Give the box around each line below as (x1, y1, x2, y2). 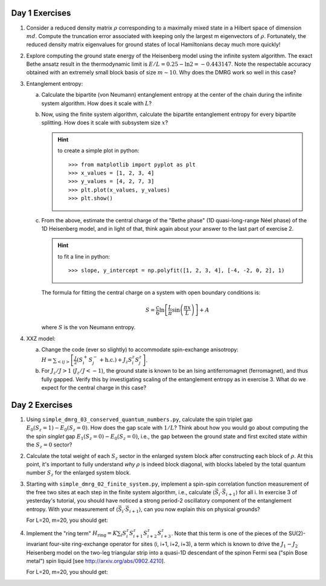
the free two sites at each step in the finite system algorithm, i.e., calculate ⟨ (26, 489, 216, 496)
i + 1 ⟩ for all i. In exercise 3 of (225, 489, 298, 497)
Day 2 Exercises (11, 399, 72, 410)
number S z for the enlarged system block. (26, 469, 131, 478)
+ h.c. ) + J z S (99, 356, 132, 365)
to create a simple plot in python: (57, 147, 139, 154)
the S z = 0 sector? (26, 441, 72, 449)
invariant (26, 541, 48, 548)
